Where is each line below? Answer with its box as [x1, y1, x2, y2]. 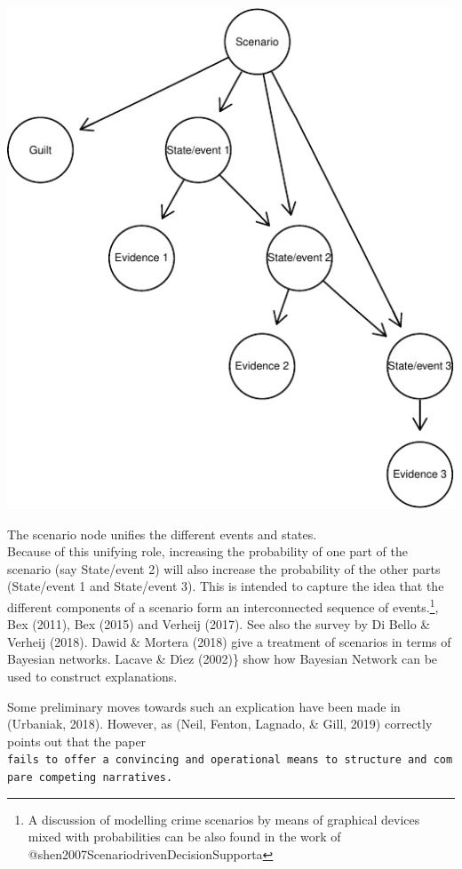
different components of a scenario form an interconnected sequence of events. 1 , [7, 594, 439, 616]
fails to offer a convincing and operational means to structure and [7, 753, 427, 767]
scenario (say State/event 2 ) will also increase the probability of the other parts [7, 559, 441, 578]
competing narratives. [38, 770, 173, 784]
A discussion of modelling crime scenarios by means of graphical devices [28, 809, 420, 828]
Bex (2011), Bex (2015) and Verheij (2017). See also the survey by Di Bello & [7, 615, 431, 634]
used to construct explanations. [7, 666, 178, 685]
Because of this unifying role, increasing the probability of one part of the [7, 542, 408, 561]
